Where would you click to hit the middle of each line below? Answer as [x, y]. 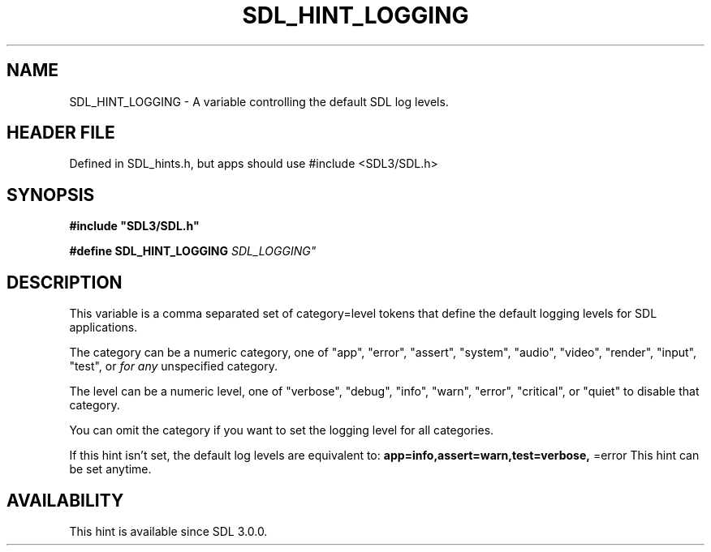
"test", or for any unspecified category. [174, 366]
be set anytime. [110, 469]
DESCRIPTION [65, 282]
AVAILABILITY [65, 500]
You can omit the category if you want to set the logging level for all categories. [282, 430]
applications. [103, 327]
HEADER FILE [61, 133]
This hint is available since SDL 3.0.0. [168, 531]
